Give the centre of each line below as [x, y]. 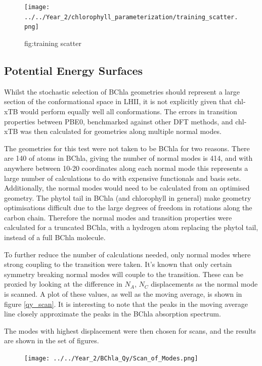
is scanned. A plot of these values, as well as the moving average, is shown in [123, 294]
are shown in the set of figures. [52, 340]
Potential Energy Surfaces [74, 70]
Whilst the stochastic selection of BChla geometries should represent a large [122, 91]
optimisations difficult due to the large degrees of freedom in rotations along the [128, 208]
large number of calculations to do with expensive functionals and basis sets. [123, 178]
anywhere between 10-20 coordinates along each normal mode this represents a [126, 168]
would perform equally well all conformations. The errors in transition [129, 111]
